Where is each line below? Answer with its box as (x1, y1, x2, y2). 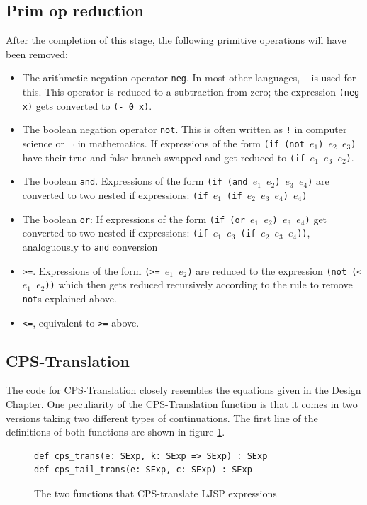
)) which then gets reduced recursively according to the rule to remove (45, 277, 353, 292)
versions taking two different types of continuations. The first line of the (6, 410, 318, 425)
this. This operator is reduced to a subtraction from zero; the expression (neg (22, 84, 360, 99)
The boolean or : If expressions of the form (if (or (22, 211, 245, 226)
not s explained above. (22, 290, 117, 305)
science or (22, 136, 65, 151)
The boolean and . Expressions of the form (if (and (22, 174, 248, 188)
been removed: (6, 46, 68, 61)
